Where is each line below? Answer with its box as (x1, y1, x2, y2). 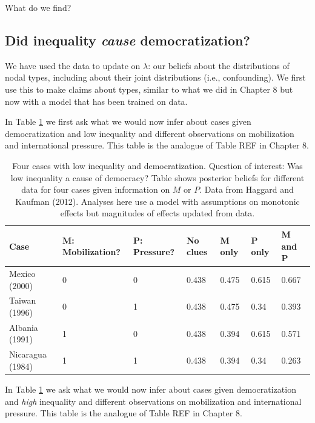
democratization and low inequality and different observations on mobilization (5, 127, 294, 139)
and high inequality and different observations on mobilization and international (5, 395, 302, 407)
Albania (9, 321, 38, 333)
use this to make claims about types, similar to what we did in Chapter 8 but (5, 82, 293, 95)
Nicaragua (9, 348, 47, 361)
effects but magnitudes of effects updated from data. (60, 207, 255, 219)
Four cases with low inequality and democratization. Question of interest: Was (12, 159, 303, 172)
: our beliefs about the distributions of (148, 59, 290, 72)
